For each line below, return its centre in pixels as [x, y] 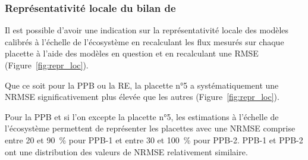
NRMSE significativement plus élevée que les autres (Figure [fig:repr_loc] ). [142, 97]
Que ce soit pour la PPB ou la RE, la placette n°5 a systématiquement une [142, 85]
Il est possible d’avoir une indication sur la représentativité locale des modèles [147, 30]
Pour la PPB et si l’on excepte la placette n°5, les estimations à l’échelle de [142, 116]
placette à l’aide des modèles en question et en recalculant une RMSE [132, 53]
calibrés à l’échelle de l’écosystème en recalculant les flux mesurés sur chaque [144, 41]
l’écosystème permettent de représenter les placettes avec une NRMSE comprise [150, 128]
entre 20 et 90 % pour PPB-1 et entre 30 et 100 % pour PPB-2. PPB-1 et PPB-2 [154, 139]
